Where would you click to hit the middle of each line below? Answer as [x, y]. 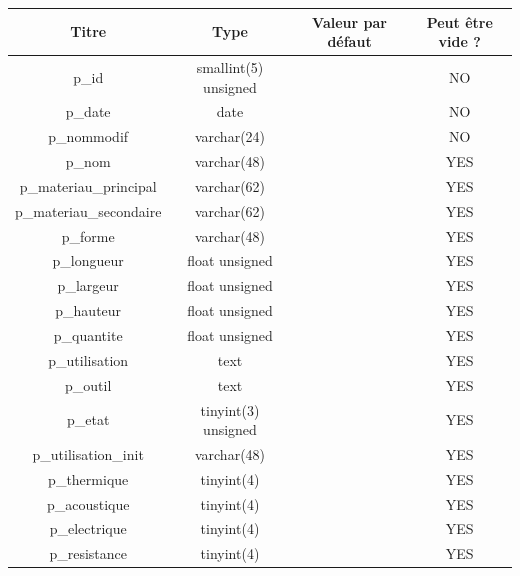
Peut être [459, 21]
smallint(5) [230, 66]
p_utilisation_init [88, 453]
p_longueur [88, 260]
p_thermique [88, 478]
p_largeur [88, 285]
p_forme [88, 235]
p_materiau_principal [88, 185]
